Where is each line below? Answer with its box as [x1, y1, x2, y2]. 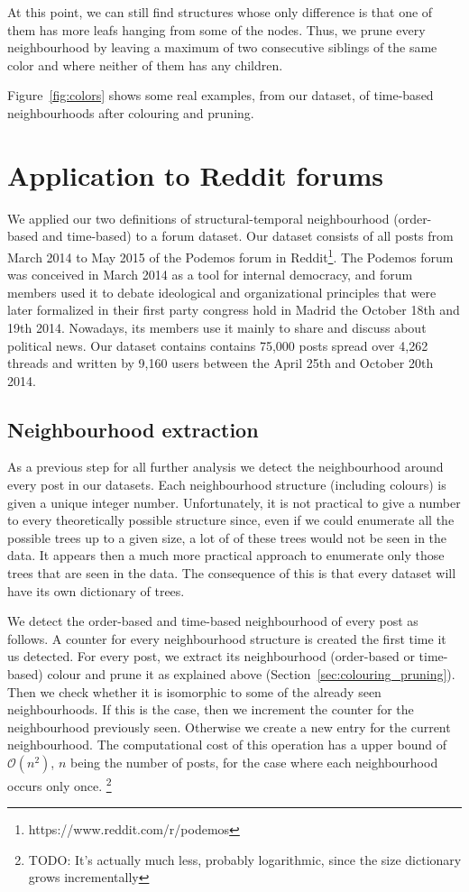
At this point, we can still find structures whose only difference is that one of [7, 3, 433, 21]
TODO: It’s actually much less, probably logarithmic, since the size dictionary [28, 850, 462, 869]
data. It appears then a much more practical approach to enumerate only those [7, 546, 445, 565]
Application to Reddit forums [7, 156, 383, 193]
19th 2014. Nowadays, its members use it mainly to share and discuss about [7, 317, 427, 336]
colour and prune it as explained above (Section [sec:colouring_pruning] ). [47, 665, 455, 684]
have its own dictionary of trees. [7, 581, 185, 600]
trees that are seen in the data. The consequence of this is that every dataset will [7, 564, 456, 583]
